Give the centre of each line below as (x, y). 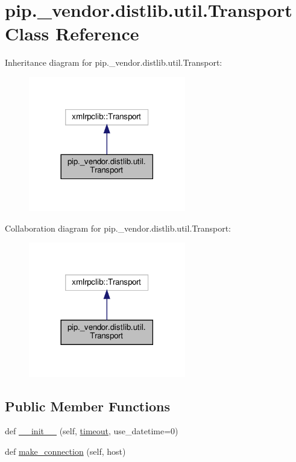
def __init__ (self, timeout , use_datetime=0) (92, 431)
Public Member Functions (87, 406)
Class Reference (72, 33)
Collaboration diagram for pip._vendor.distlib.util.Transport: (118, 228)
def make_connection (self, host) (65, 451)
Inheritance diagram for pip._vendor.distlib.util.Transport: (114, 62)
